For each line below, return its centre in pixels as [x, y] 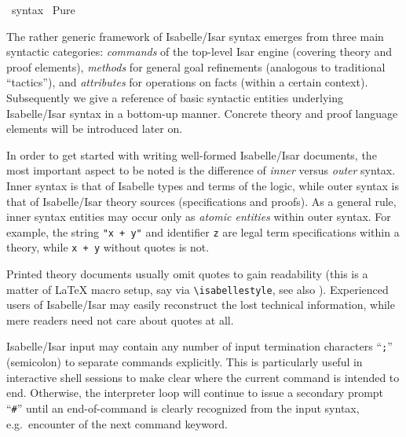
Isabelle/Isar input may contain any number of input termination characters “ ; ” [199, 346]
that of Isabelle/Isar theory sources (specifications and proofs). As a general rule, [201, 201]
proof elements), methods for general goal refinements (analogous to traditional [196, 66]
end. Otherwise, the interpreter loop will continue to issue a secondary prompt [195, 393]
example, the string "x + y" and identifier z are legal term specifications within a [203, 231]
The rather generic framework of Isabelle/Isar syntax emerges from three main [195, 36]
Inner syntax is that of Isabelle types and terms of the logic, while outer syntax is [203, 185]
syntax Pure [43, 9]
